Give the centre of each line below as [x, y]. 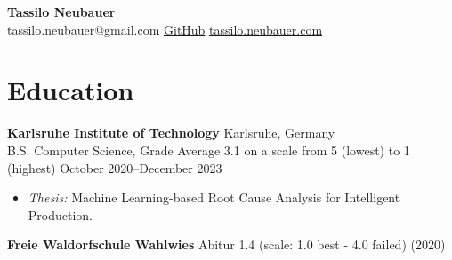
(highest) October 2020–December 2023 [115, 167]
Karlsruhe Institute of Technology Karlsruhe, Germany [171, 133]
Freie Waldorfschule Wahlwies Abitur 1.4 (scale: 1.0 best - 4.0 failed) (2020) [226, 244]
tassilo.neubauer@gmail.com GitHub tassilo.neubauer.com [165, 29]
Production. [61, 214]
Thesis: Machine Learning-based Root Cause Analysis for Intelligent [214, 197]
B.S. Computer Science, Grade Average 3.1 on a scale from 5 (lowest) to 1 [209, 150]
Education [71, 90]
